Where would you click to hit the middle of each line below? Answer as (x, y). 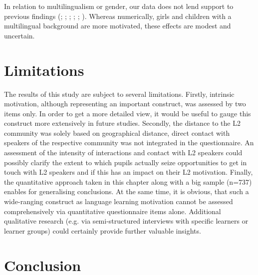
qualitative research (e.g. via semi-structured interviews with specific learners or (126, 221)
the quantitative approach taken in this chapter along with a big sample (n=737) (128, 181)
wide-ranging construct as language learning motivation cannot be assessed (119, 201)
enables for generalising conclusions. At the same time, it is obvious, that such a (127, 191)
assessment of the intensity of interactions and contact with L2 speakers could (123, 152)
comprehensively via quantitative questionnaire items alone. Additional (113, 211)
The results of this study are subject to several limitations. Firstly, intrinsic (119, 94)
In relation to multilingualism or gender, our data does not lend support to (119, 6)
